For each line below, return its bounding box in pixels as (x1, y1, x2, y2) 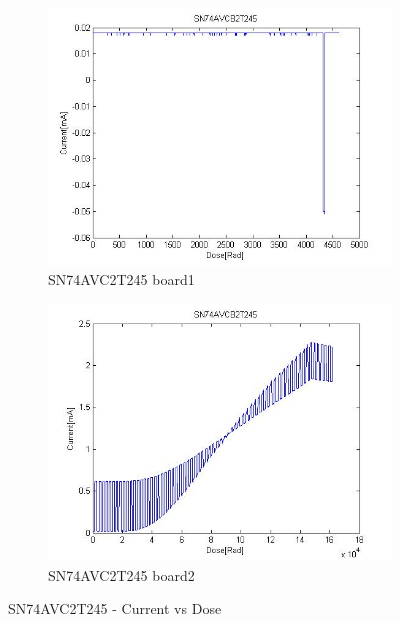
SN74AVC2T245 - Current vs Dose (8, 598, 222, 619)
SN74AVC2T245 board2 (48, 564, 195, 585)
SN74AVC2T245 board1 (48, 269, 195, 290)
